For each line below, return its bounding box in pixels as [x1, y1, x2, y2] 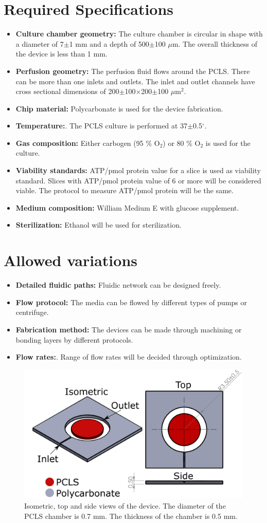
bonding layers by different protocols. [15, 334, 133, 345]
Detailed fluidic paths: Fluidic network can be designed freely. [15, 279, 221, 290]
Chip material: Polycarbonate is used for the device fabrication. [15, 103, 223, 114]
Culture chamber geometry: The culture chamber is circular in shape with [15, 28, 263, 39]
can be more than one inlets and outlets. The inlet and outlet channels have [15, 76, 255, 86]
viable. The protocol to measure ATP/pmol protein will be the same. [15, 185, 234, 196]
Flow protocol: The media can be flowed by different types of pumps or [15, 296, 247, 307]
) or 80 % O [163, 137, 201, 148]
